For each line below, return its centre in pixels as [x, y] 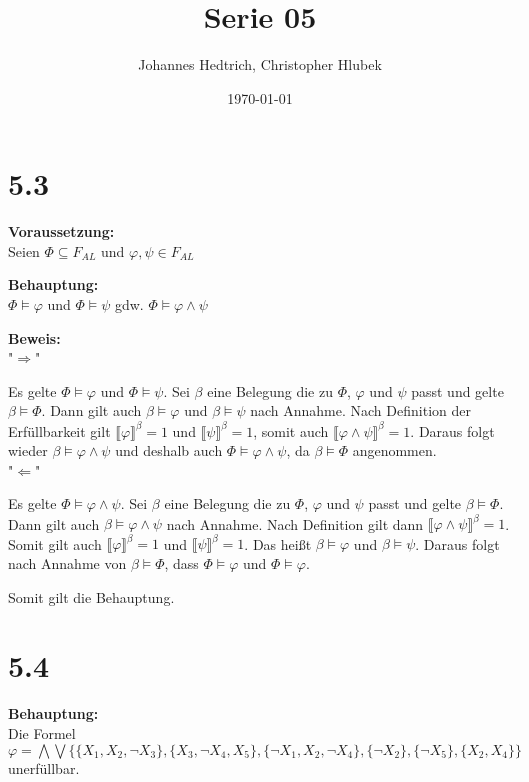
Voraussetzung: [61, 231]
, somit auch [291, 430]
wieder [28, 450]
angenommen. [394, 450]
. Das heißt [278, 543]
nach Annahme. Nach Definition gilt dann [295, 523]
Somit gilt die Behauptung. [91, 596]
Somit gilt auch [55, 543]
